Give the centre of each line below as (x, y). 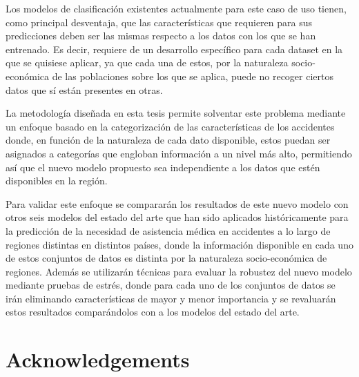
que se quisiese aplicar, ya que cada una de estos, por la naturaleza (147, 62)
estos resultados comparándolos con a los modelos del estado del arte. (153, 312)
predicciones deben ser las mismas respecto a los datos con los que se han (161, 36)
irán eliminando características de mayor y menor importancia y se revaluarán (171, 298)
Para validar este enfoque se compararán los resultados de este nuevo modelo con (177, 203)
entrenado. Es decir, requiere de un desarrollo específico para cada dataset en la (174, 49)
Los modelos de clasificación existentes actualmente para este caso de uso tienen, (176, 8)
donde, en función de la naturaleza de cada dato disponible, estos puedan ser (168, 140)
